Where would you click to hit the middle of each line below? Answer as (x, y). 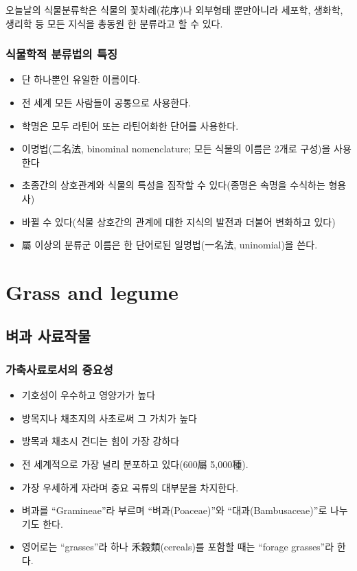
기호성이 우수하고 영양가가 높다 (89, 395)
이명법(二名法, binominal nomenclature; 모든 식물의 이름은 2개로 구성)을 (176, 149)
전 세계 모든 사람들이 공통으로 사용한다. (106, 102)
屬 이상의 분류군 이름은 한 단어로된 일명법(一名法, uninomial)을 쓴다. (170, 245)
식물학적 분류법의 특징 (62, 54)
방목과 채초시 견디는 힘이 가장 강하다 (101, 441)
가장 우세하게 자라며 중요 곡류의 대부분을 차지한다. (130, 487)
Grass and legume (92, 291)
